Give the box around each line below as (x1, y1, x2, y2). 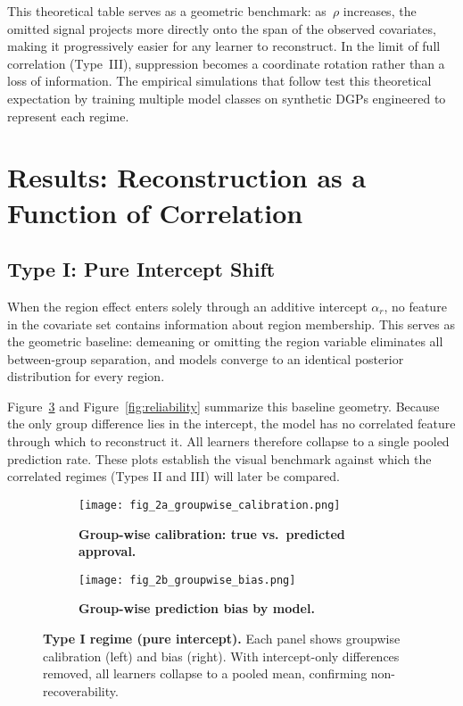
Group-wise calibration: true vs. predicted (79, 524, 345, 543)
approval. (79, 542, 136, 561)
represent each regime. (7, 106, 129, 125)
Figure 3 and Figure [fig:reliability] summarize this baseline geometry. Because (7, 396, 440, 415)
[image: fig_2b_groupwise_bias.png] (79, 573, 296, 586)
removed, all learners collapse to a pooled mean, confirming (43, 664, 368, 683)
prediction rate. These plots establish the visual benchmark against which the (7, 449, 432, 468)
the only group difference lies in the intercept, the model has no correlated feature (7, 414, 456, 433)
